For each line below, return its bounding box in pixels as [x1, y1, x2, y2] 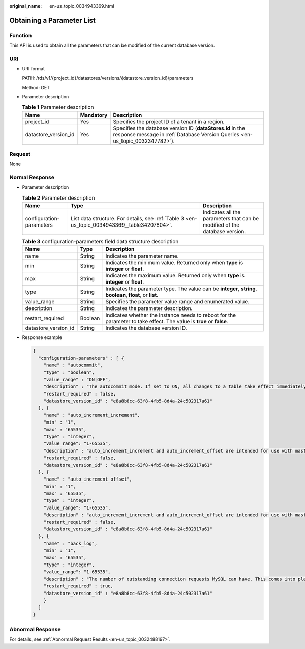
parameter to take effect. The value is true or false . [105, 318, 228, 325]
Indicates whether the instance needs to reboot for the [105, 312, 236, 319]
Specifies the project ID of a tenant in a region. [113, 118, 225, 125]
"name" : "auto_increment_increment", [43, 412, 140, 418]
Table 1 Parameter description [22, 104, 94, 111]
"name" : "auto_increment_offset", [43, 476, 132, 482]
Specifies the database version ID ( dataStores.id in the [113, 125, 246, 132]
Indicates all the [202, 209, 241, 216]
